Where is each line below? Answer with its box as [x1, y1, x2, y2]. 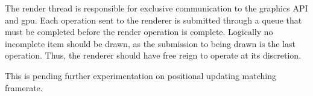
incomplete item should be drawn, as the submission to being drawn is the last [5, 37, 296, 50]
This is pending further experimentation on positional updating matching [5, 69, 276, 82]
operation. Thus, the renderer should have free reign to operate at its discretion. [5, 49, 302, 62]
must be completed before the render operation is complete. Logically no [5, 25, 273, 38]
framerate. [5, 81, 43, 94]
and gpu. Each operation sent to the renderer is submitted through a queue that [5, 13, 302, 26]
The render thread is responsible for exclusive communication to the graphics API [5, 2, 308, 14]
